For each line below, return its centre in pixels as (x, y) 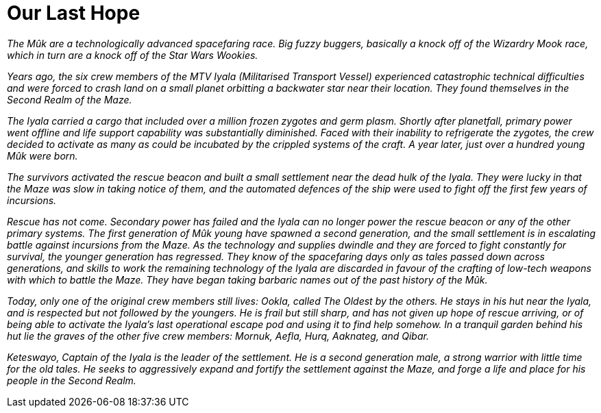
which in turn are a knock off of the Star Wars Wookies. (133, 55)
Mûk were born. (42, 155)
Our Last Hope (74, 13)
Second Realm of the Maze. (70, 99)
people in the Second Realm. (72, 380)
